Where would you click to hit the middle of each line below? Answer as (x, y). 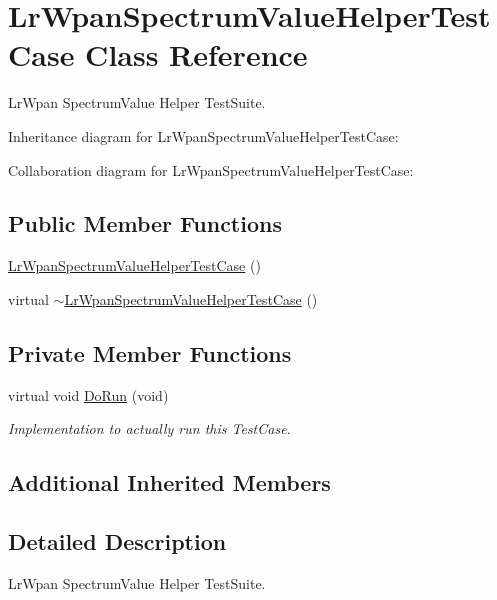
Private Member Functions (150, 352)
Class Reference (196, 54)
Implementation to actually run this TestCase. (149, 428)
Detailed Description (117, 541)
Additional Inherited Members (169, 482)
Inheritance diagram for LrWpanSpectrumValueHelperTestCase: (203, 135)
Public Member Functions (145, 223)
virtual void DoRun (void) (88, 394)
